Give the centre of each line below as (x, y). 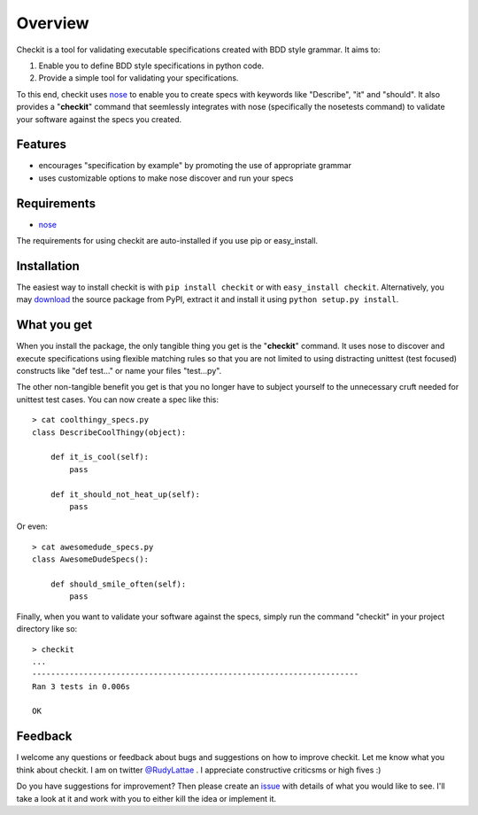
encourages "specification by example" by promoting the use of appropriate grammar (195, 166)
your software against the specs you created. (99, 119)
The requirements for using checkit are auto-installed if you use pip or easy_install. (167, 241)
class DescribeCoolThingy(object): (109, 432)
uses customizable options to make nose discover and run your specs (166, 178)
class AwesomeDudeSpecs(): (91, 559)
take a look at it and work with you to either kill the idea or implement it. (146, 798)
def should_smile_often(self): (118, 584)
